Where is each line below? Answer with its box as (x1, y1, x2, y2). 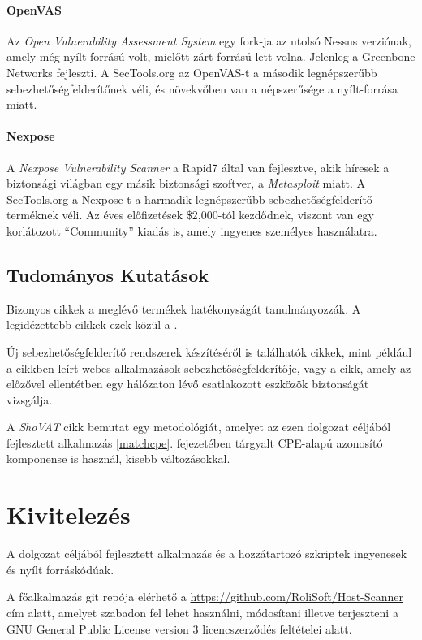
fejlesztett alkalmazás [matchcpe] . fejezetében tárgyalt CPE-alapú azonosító (6, 434, 383, 451)
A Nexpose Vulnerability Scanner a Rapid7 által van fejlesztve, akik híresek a (6, 158, 390, 175)
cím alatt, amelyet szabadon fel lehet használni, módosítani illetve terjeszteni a (6, 603, 398, 621)
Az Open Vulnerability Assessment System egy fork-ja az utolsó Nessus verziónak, (6, 32, 411, 49)
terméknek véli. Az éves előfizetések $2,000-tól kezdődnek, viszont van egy (6, 206, 374, 223)
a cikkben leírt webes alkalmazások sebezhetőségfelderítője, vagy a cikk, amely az (6, 359, 411, 376)
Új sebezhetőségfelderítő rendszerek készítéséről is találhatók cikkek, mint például (6, 343, 412, 360)
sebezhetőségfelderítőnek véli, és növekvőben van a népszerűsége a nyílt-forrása (6, 80, 398, 97)
